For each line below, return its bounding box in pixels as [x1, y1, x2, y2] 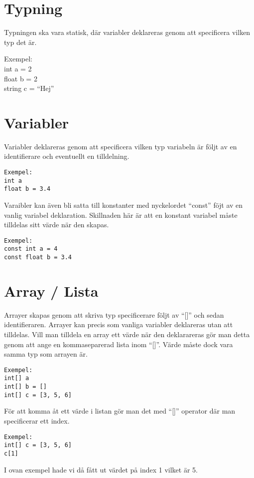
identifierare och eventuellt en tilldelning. [4, 151, 129, 161]
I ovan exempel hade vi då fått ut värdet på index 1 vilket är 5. [4, 464, 198, 475]
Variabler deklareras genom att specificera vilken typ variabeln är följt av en [4, 141, 237, 151]
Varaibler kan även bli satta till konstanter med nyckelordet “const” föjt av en [4, 199, 243, 210]
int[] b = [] [4, 383, 47, 391]
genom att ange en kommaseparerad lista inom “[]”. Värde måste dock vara [4, 339, 233, 349]
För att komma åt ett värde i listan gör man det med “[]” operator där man [4, 406, 236, 416]
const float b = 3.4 [4, 254, 72, 261]
